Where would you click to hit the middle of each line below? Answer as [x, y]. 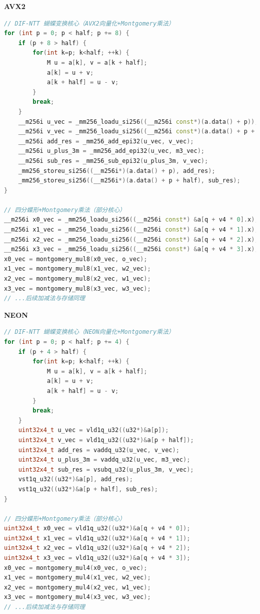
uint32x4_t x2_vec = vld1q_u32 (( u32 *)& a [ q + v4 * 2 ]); [97, 548]
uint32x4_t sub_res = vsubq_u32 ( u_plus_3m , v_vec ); [106, 469]
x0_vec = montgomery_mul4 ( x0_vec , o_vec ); [76, 568]
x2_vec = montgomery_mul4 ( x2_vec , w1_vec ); [77, 587]
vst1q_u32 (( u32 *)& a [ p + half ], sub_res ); [88, 489]
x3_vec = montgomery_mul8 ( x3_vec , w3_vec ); [77, 288]
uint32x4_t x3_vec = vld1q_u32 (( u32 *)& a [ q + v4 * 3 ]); [97, 558]
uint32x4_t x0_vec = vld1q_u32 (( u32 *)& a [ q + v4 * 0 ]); [97, 529]
